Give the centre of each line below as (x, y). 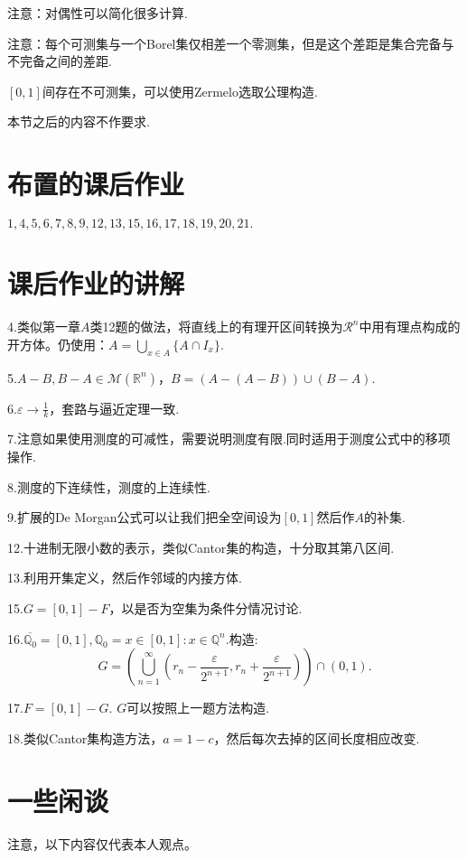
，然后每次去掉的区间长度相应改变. (317, 738)
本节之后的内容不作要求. (79, 121)
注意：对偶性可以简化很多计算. (98, 13)
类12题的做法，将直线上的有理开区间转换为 (216, 327)
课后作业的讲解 (96, 283)
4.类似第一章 (44, 327)
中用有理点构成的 (410, 327)
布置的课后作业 (96, 184)
